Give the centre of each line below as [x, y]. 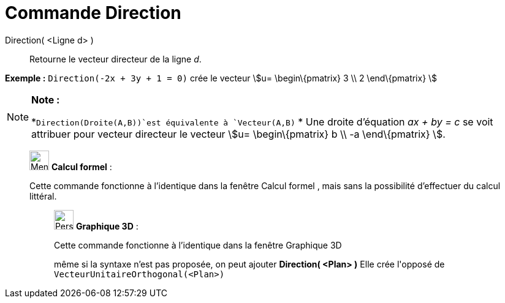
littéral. [43, 196]
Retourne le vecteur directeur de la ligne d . [116, 59]
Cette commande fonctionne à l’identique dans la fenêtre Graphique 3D [198, 245]
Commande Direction [93, 13]
